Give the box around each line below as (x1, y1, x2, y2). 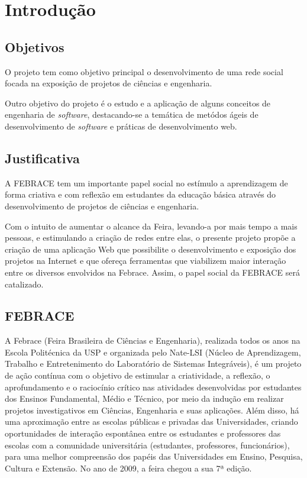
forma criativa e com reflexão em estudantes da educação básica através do (5, 188, 276, 201)
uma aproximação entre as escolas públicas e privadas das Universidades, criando (5, 415, 298, 428)
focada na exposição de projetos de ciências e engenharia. (5, 77, 212, 89)
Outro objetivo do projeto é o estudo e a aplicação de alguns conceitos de (5, 96, 271, 109)
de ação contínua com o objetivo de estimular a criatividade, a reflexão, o (5, 369, 270, 382)
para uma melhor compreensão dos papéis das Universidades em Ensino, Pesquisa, (5, 450, 303, 463)
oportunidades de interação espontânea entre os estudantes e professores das (5, 427, 281, 440)
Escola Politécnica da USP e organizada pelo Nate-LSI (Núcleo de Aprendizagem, (5, 345, 301, 358)
